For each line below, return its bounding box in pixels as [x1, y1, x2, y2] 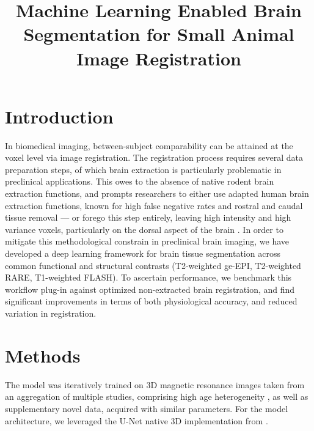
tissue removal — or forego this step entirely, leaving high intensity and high [5, 211, 291, 224]
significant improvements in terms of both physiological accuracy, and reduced [5, 295, 298, 308]
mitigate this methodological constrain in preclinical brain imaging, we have [5, 235, 290, 248]
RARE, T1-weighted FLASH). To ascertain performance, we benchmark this [5, 271, 292, 284]
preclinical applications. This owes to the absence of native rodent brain [5, 175, 274, 188]
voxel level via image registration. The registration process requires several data [5, 151, 304, 164]
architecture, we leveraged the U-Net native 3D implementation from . [5, 414, 268, 427]
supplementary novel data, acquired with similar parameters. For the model [5, 402, 288, 414]
